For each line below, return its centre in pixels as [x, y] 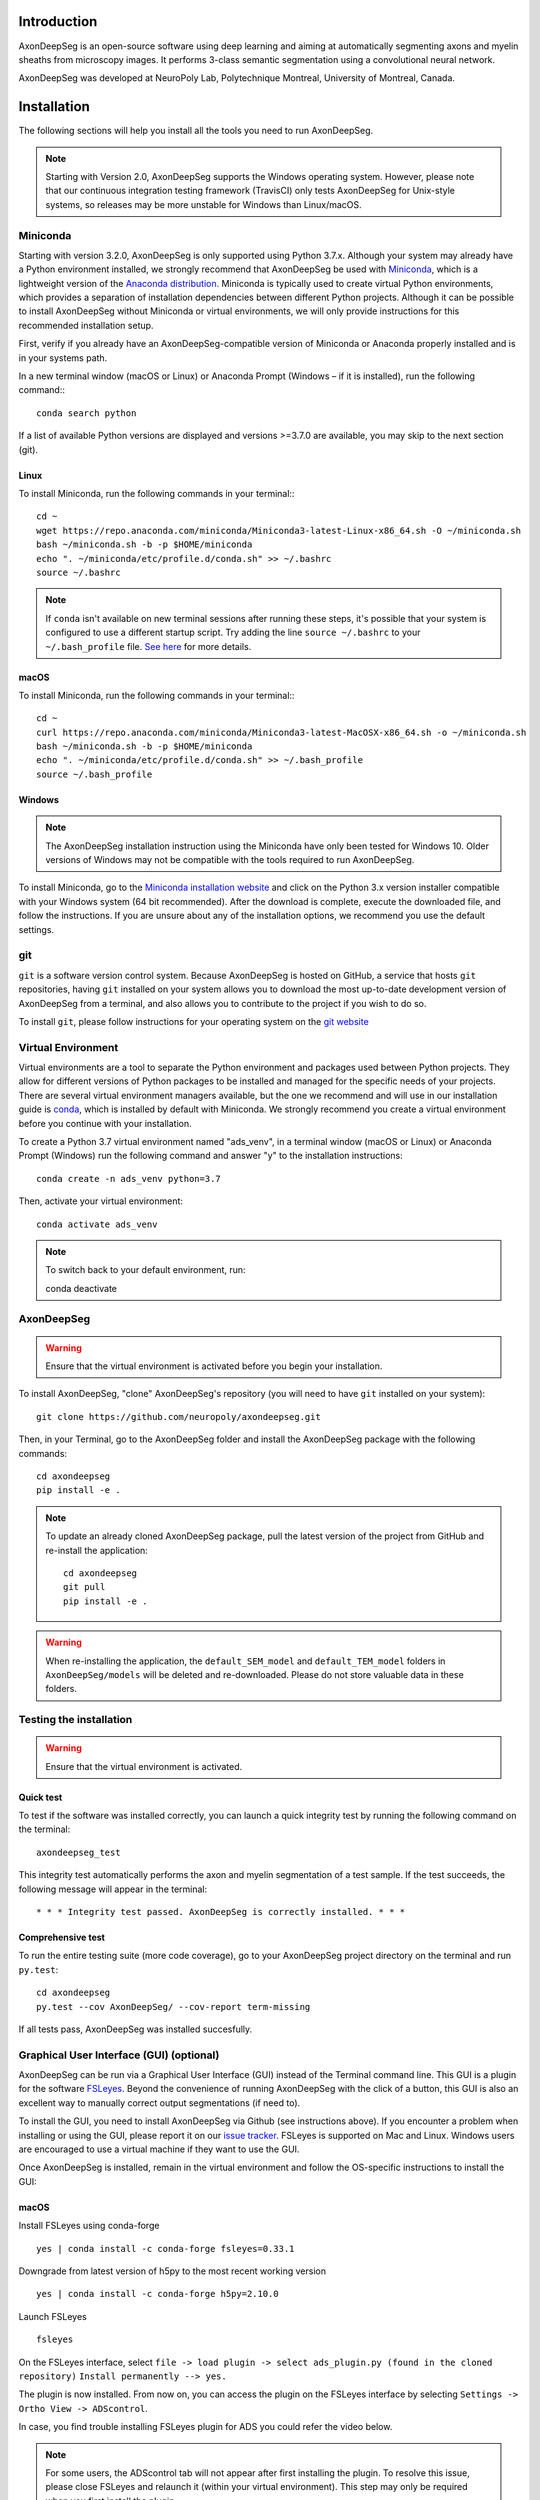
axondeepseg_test [78, 1852]
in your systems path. [63, 357]
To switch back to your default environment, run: [145, 1270]
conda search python [86, 413]
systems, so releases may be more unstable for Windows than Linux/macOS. [203, 204]
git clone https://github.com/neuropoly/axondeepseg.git [179, 1416]
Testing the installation [75, 1720]
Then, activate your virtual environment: [101, 1201]
